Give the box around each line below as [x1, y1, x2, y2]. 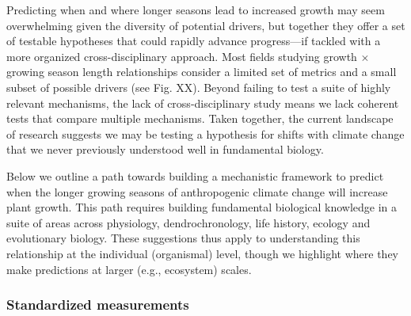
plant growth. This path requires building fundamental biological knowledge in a [6, 199, 398, 215]
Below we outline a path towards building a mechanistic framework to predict [6, 167, 384, 184]
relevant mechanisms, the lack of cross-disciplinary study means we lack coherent [6, 94, 399, 111]
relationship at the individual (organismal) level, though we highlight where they [6, 245, 398, 261]
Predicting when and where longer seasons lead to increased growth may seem [6, 2, 385, 17]
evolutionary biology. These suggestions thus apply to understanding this [6, 230, 360, 246]
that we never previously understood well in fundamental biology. [6, 141, 324, 158]
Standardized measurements [6, 295, 189, 314]
